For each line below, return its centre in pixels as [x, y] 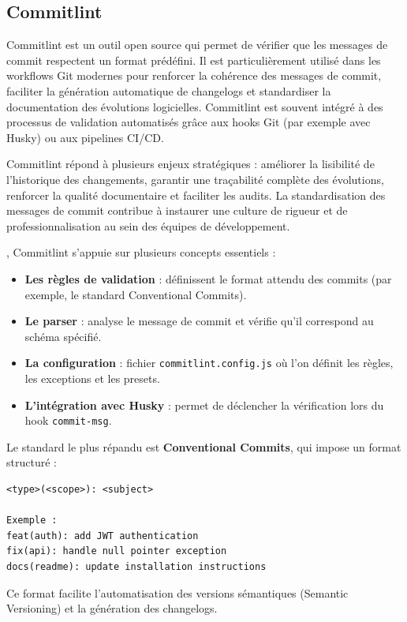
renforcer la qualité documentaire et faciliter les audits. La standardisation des [196, 195]
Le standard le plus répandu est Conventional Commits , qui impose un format [204, 446]
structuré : [32, 462]
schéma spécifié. [63, 336]
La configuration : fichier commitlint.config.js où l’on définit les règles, [209, 363]
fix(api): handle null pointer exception [117, 551]
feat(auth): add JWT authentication [103, 536]
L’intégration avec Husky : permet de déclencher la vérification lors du [204, 405]
